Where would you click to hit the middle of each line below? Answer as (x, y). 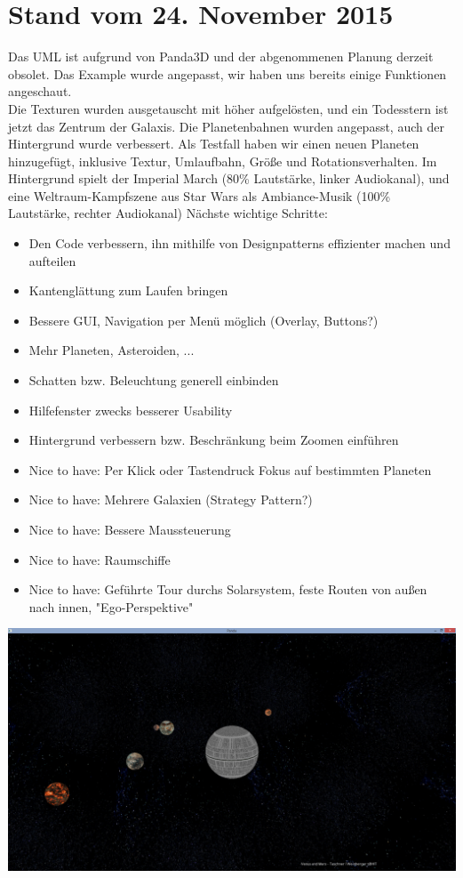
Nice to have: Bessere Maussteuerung (130, 529)
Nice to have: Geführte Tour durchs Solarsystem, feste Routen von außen (228, 589)
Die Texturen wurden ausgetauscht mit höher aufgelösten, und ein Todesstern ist (228, 108)
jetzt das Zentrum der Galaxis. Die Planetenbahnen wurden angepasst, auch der (226, 126)
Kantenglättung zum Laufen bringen (128, 290)
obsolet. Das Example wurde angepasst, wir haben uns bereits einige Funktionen (228, 73)
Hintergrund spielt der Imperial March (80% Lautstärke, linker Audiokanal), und (229, 178)
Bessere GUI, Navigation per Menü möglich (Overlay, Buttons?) (204, 320)
